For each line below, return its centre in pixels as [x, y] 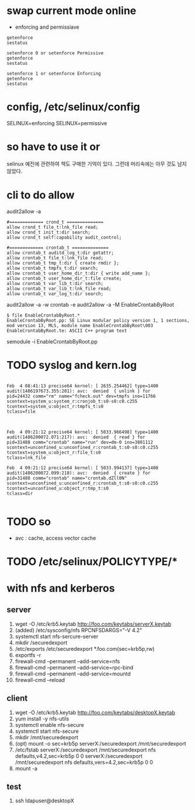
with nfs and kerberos [61, 588]
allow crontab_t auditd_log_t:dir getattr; [60, 253]
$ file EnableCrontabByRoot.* [43, 315]
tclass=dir [20, 493]
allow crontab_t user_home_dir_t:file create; [64, 278]
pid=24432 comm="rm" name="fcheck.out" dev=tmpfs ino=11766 [81, 396]
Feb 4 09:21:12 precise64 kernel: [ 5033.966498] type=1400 [83, 432]
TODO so [29, 521]
